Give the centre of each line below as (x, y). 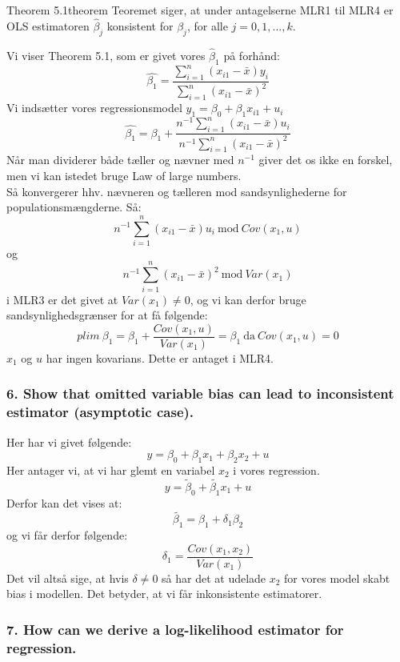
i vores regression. (276, 469)
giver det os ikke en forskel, (326, 160)
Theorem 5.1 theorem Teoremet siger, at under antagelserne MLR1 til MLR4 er (200, 10)
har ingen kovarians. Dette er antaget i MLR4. (160, 357)
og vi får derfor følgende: (67, 535)
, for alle (207, 25)
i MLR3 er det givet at (62, 299)
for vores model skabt (337, 578)
